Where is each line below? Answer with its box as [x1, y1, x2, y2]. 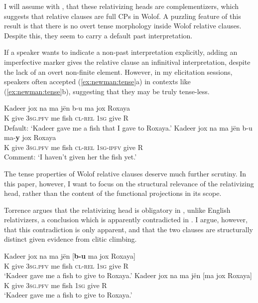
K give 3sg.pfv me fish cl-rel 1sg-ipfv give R [4, 142, 143, 152]
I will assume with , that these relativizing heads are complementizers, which [4, 1, 239, 11]
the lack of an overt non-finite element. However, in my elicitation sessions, [4, 66, 233, 77]
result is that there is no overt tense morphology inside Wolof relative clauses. [4, 20, 242, 31]
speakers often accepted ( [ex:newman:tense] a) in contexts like [4, 76, 191, 87]
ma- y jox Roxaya [4, 132, 56, 143]
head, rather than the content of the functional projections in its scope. [4, 188, 222, 198]
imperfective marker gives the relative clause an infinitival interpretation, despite [4, 56, 251, 67]
